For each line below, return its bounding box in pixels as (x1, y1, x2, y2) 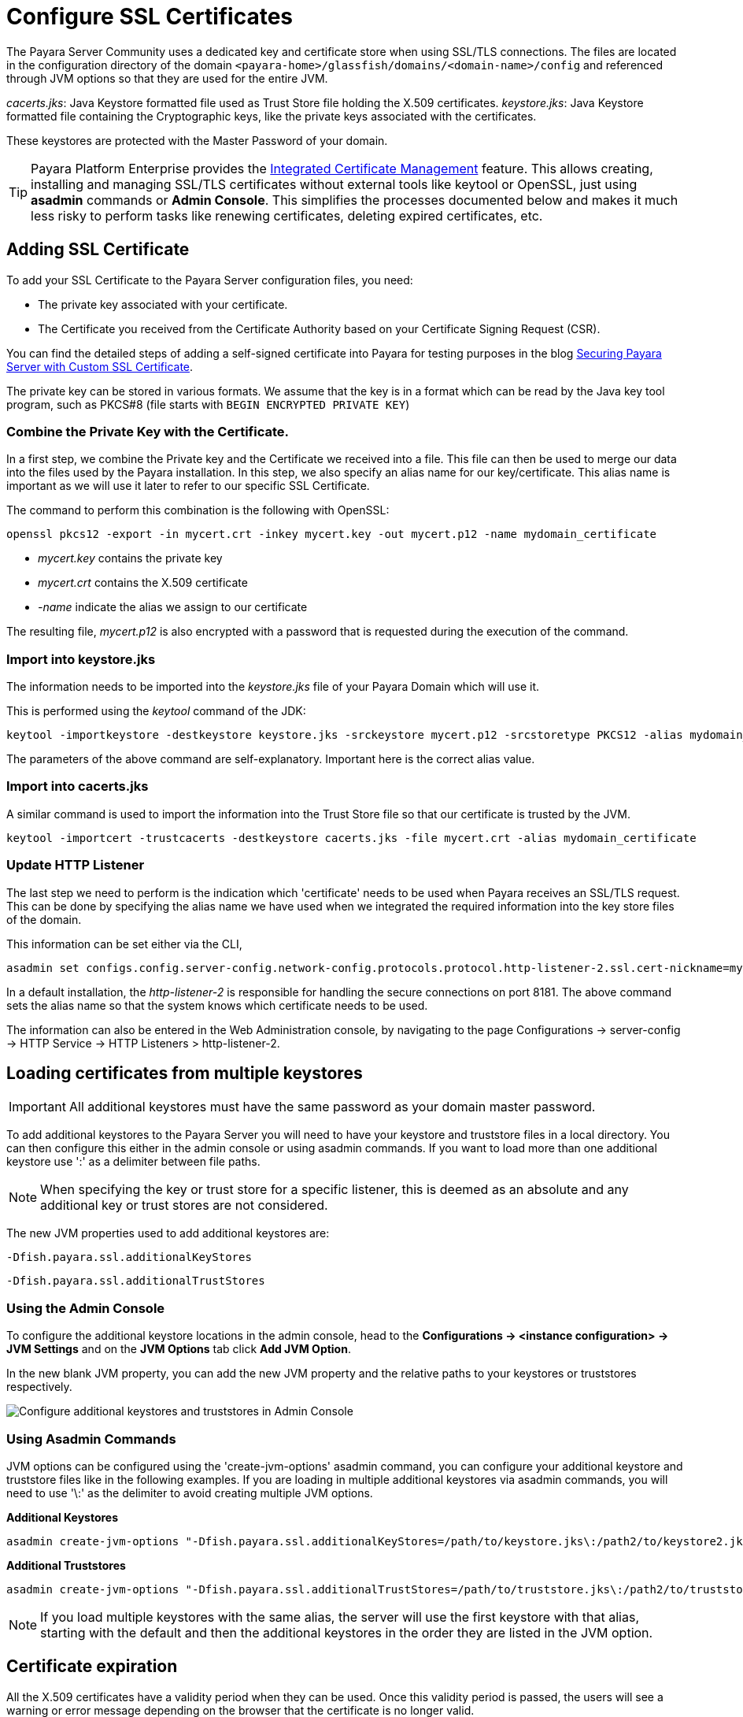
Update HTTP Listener (6, 857, 145, 873)
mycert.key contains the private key (38, 551, 223, 566)
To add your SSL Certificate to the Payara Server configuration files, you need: (6, 273, 413, 287)
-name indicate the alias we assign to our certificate (38, 600, 308, 614)
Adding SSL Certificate (6, 239, 190, 260)
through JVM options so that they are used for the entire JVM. (6, 71, 328, 85)
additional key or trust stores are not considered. (40, 1197, 328, 1214)
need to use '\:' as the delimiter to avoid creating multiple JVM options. (6, 1485, 373, 1500)
